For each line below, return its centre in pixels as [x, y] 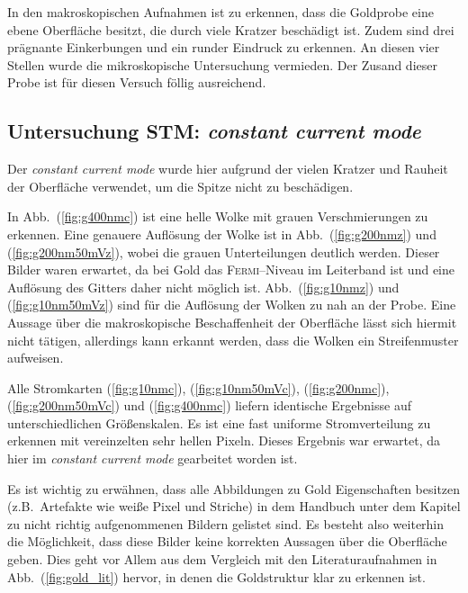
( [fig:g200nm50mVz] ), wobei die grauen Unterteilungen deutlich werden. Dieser [224, 252]
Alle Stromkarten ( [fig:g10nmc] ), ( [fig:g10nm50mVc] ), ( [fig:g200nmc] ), [198, 387]
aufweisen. [36, 358]
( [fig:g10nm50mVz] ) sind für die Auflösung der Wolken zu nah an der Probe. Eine [232, 305]
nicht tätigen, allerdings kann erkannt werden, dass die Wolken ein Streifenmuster [233, 340]
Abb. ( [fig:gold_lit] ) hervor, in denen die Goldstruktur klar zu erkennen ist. [216, 576]
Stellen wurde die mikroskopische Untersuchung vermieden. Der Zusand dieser [222, 64]
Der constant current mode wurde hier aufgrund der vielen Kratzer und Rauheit [228, 169]
